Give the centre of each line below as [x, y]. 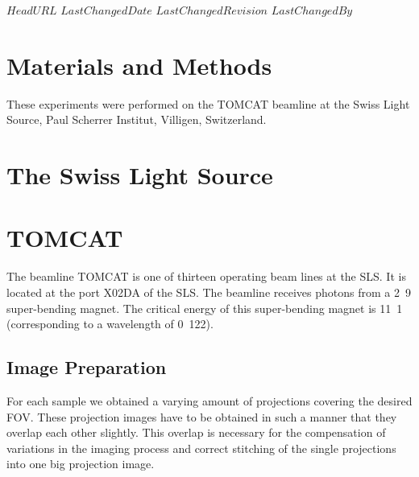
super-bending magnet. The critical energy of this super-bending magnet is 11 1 [205, 308]
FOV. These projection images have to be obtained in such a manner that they [202, 416]
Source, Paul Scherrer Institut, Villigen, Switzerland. [137, 119]
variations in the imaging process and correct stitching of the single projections [201, 448]
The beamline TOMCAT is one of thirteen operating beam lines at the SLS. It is [206, 276]
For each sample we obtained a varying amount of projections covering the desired [209, 400]
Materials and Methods [139, 65]
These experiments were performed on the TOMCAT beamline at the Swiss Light [208, 103]
